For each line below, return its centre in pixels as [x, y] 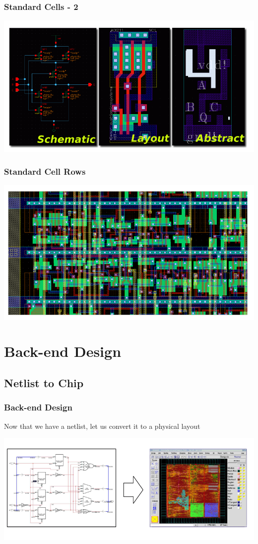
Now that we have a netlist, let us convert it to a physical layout [102, 426]
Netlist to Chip [44, 383]
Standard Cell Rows [45, 171]
